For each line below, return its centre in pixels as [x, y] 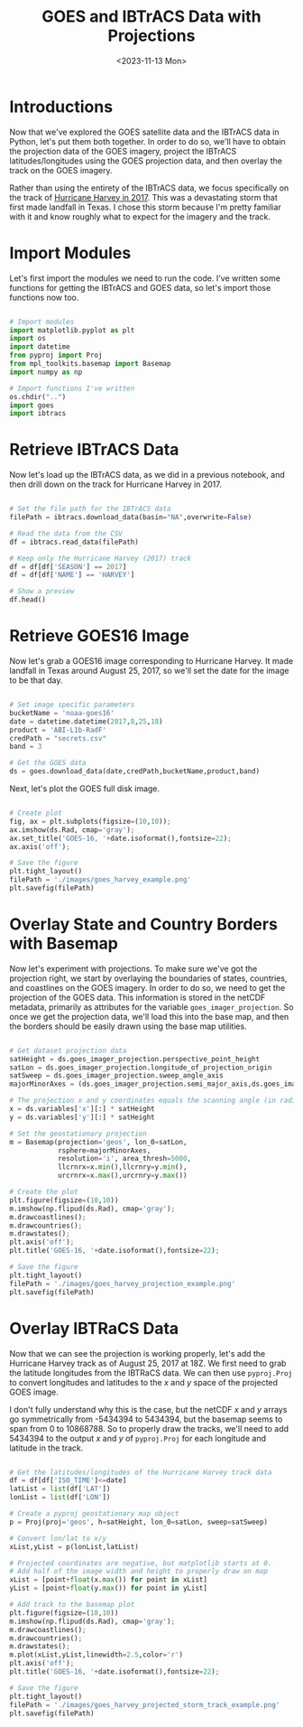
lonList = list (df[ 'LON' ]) [60, 1498]
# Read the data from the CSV [66, 533]
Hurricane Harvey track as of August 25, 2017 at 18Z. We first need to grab [148, 1363]
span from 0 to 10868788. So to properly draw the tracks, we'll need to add [149, 1428]
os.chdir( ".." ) [38, 397]
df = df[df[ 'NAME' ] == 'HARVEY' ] [72, 575]
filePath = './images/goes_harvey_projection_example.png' [123, 1284]
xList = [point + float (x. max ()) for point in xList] [108, 1580]
